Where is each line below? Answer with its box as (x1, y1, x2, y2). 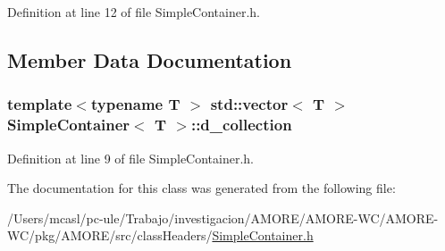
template (7, 93, 72, 115)
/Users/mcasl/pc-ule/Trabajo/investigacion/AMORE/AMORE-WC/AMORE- (7, 208, 439, 227)
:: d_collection (190, 113, 292, 136)
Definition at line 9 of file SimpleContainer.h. (7, 148, 254, 167)
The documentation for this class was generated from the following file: (7, 179, 396, 197)
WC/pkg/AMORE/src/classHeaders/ (7, 226, 213, 245)
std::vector (210, 93, 289, 115)
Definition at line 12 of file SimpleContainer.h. (7, 3, 260, 21)
